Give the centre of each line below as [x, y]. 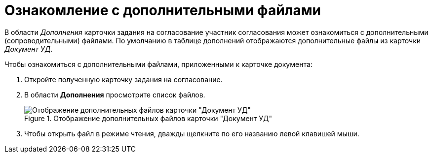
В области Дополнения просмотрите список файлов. [115, 94]
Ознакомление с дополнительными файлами [163, 10]
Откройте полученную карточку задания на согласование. [123, 79]
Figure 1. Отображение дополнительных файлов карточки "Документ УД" [148, 118]
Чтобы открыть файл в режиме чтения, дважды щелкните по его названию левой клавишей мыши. [192, 133]
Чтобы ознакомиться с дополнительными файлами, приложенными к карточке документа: [158, 64]
